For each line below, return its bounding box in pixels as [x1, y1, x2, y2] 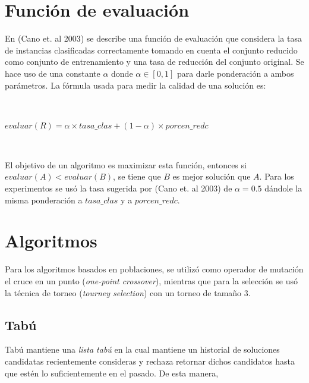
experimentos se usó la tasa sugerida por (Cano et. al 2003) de [5, 182, 232, 194]
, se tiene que [113, 170, 161, 183]
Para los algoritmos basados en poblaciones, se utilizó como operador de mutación [5, 263, 304, 275]
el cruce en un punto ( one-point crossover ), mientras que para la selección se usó [5, 274, 298, 287]
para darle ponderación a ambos [176, 67, 294, 79]
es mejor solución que [172, 170, 251, 183]
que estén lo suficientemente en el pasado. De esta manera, [5, 366, 219, 379]
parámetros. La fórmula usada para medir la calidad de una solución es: [5, 79, 266, 91]
